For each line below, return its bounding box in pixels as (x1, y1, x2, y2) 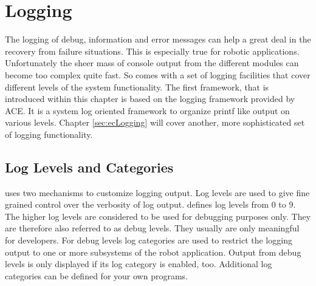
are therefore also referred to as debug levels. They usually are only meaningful (5, 222, 300, 234)
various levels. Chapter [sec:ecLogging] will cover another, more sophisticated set (5, 116, 305, 129)
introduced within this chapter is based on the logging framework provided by (5, 92, 295, 105)
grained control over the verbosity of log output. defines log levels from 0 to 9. (5, 198, 296, 211)
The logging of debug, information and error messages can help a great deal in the (5, 33, 311, 46)
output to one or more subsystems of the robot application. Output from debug (5, 245, 301, 258)
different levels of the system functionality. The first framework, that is (5, 80, 269, 93)
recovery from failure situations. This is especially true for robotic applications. (5, 44, 300, 57)
